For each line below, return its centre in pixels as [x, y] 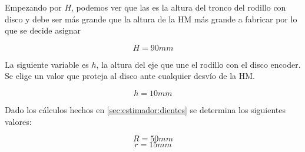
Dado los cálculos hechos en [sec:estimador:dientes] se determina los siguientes [145, 109]
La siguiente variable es [47, 64]
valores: [18, 121]
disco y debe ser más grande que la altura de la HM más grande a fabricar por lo [151, 19]
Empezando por [33, 7]
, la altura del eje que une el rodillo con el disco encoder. [198, 64]
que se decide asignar [43, 30]
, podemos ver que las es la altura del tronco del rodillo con [179, 7]
